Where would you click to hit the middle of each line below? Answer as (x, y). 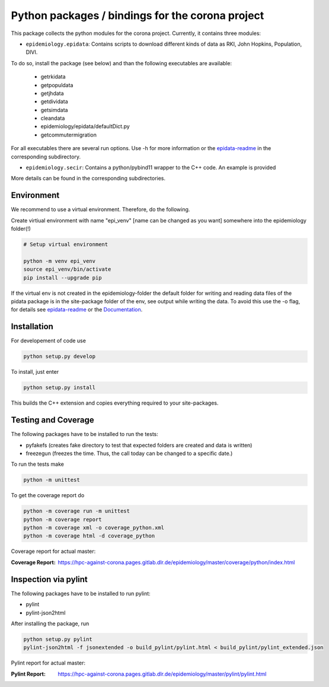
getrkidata (53, 77)
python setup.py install (60, 388)
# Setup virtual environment (66, 244)
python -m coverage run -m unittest (77, 511)
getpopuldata (57, 85)
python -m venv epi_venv (60, 261)
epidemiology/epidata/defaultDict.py (85, 126)
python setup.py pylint (58, 639)
